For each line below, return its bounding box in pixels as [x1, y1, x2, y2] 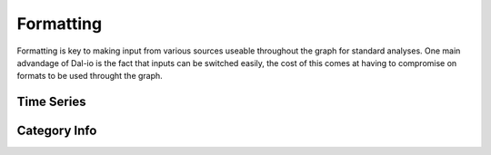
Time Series [16, 94, 86, 110]
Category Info [16, 123, 97, 139]
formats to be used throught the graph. [16, 71, 163, 82]
